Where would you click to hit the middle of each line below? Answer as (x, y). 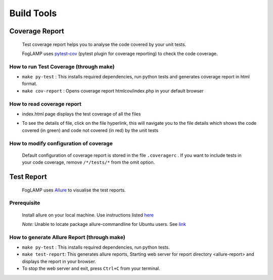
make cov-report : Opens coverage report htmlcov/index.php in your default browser (113, 90)
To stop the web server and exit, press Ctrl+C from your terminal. (91, 268)
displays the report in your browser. (59, 261)
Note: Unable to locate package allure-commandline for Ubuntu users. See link (104, 224)
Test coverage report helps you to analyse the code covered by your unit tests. (104, 44)
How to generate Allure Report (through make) (67, 237)
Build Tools (33, 13)
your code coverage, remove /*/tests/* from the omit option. (88, 162)
